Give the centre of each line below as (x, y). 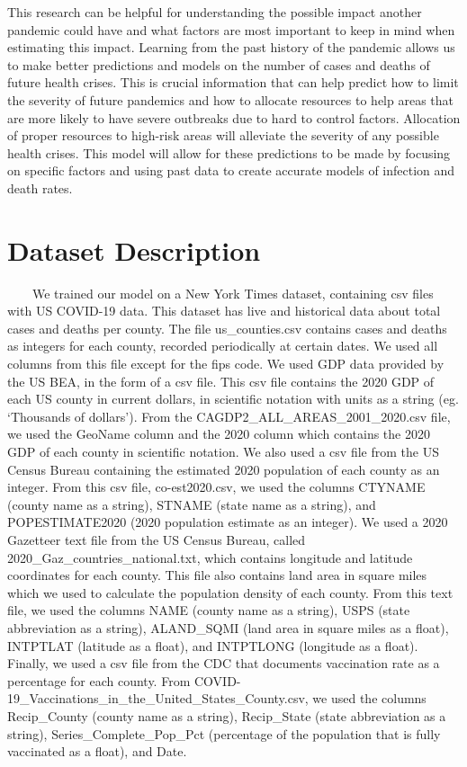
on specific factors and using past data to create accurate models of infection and (231, 170)
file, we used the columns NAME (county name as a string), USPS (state (209, 610)
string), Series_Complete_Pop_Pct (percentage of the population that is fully (224, 733)
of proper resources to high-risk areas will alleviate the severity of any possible (223, 135)
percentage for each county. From (99, 680)
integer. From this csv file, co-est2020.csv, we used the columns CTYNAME (216, 487)
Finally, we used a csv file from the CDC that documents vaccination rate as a (224, 663)
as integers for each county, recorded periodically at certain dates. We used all (223, 346)
